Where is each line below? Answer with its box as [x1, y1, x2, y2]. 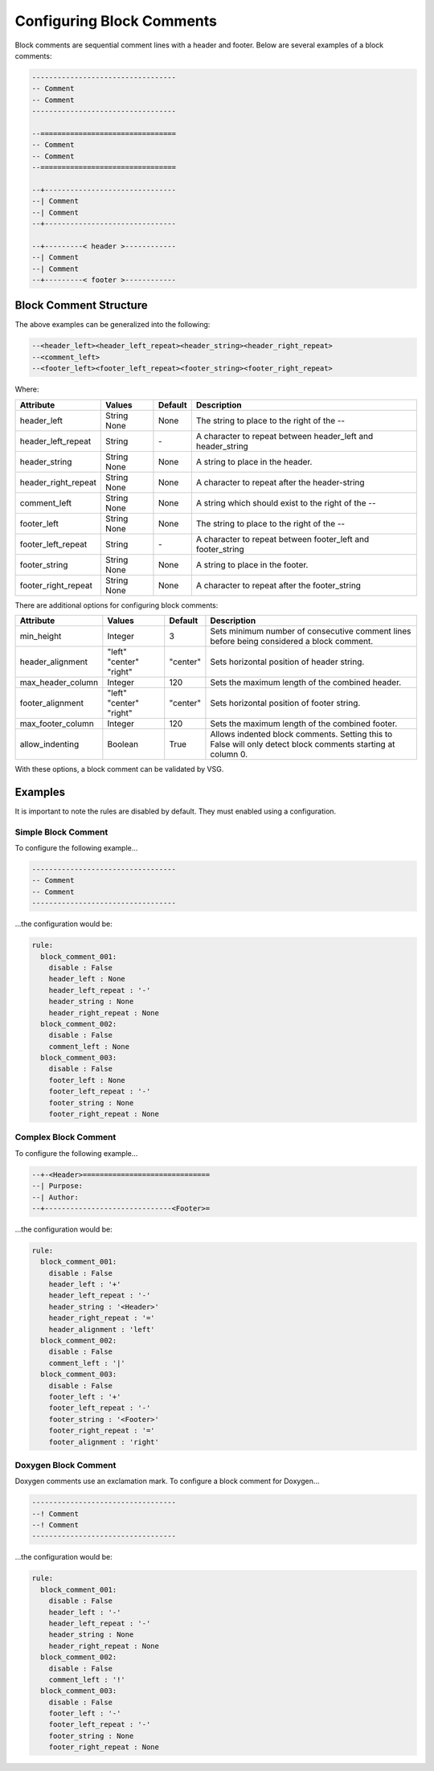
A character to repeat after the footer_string [195, 580, 362, 591]
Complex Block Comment [14, 1132, 117, 1143]
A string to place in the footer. [195, 559, 309, 570]
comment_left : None [48, 1042, 130, 1051]
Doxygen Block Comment [14, 1459, 117, 1470]
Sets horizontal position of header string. [210, 656, 365, 667]
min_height [19, 630, 62, 642]
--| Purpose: [31, 1182, 84, 1191]
